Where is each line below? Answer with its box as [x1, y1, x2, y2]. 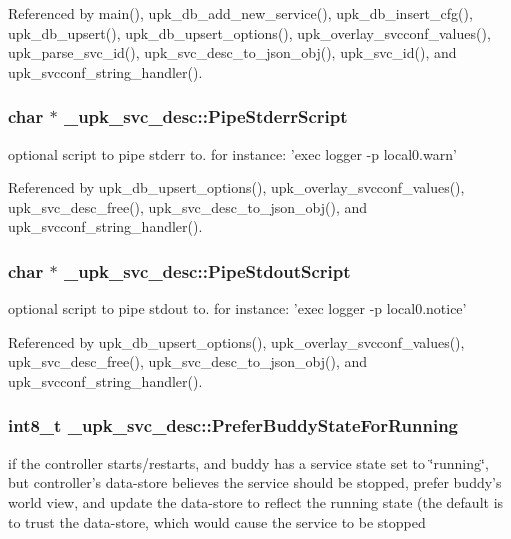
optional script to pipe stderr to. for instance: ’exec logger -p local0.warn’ [8, 143, 457, 164]
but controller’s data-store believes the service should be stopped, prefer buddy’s [8, 472, 502, 493]
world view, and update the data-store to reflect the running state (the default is [8, 491, 504, 512]
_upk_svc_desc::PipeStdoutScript [63, 258, 351, 283]
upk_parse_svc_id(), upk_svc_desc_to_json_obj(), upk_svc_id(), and [8, 42, 457, 63]
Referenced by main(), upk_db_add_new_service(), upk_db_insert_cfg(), [8, 3, 473, 23]
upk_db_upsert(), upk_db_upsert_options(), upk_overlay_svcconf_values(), [8, 22, 491, 43]
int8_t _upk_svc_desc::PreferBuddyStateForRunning [8, 413, 458, 438]
